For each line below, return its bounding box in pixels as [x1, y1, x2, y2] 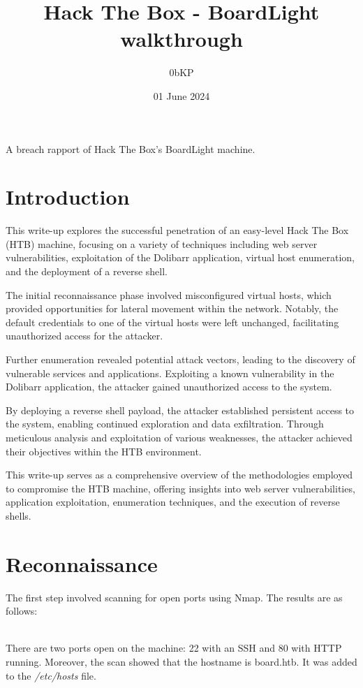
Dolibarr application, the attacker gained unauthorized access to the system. [6, 379, 332, 394]
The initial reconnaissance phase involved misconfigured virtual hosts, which [6, 287, 332, 302]
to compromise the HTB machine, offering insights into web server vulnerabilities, [6, 481, 355, 495]
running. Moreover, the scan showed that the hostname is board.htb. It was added [6, 654, 357, 668]
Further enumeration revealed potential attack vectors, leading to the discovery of [6, 351, 355, 366]
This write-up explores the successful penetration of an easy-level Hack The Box [6, 223, 349, 237]
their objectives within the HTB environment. [6, 444, 202, 458]
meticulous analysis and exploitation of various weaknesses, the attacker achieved [6, 430, 353, 444]
